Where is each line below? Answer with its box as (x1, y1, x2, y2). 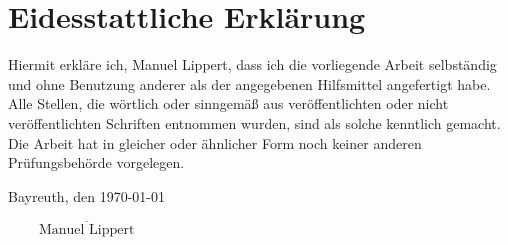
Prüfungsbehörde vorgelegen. (8, 152, 185, 173)
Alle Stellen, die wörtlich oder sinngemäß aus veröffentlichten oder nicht (8, 93, 449, 114)
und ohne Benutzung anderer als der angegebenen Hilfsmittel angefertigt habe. (8, 73, 491, 94)
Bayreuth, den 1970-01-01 (8, 185, 165, 206)
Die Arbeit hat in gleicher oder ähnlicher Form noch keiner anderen (8, 132, 422, 153)
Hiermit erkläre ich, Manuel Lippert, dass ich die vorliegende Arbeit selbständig (8, 54, 497, 75)
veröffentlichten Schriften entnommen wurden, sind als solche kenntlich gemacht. (8, 112, 501, 133)
